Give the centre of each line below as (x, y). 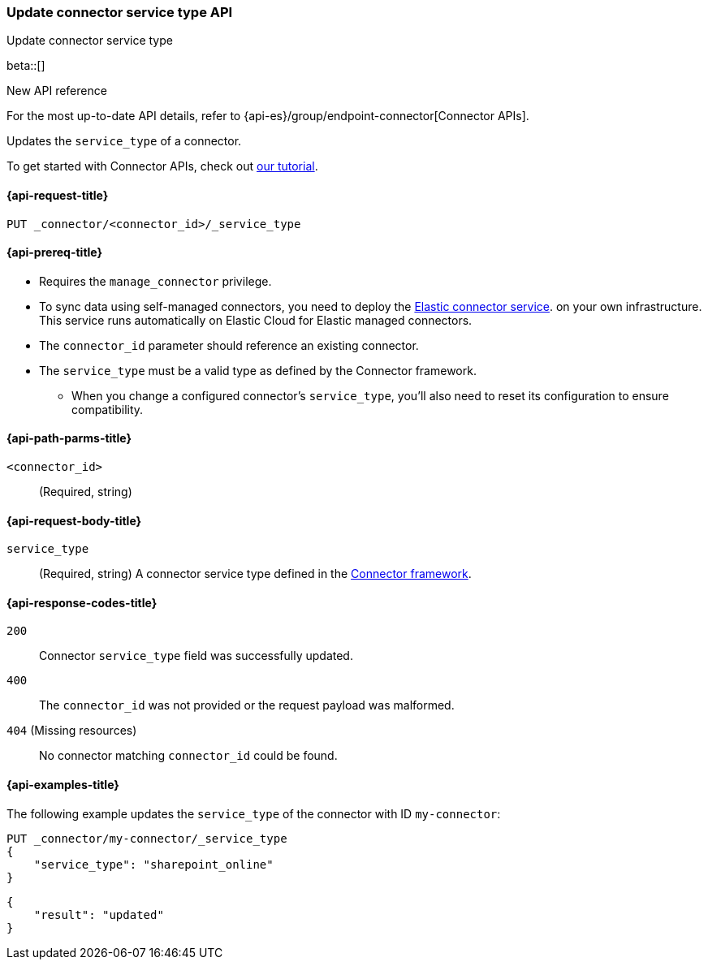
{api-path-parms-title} (69, 438)
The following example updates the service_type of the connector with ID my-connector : (254, 813)
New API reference (57, 91)
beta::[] (26, 66)
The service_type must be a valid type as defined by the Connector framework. (258, 370)
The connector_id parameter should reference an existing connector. (229, 345)
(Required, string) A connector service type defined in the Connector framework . (255, 574)
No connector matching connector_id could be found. (188, 756)
